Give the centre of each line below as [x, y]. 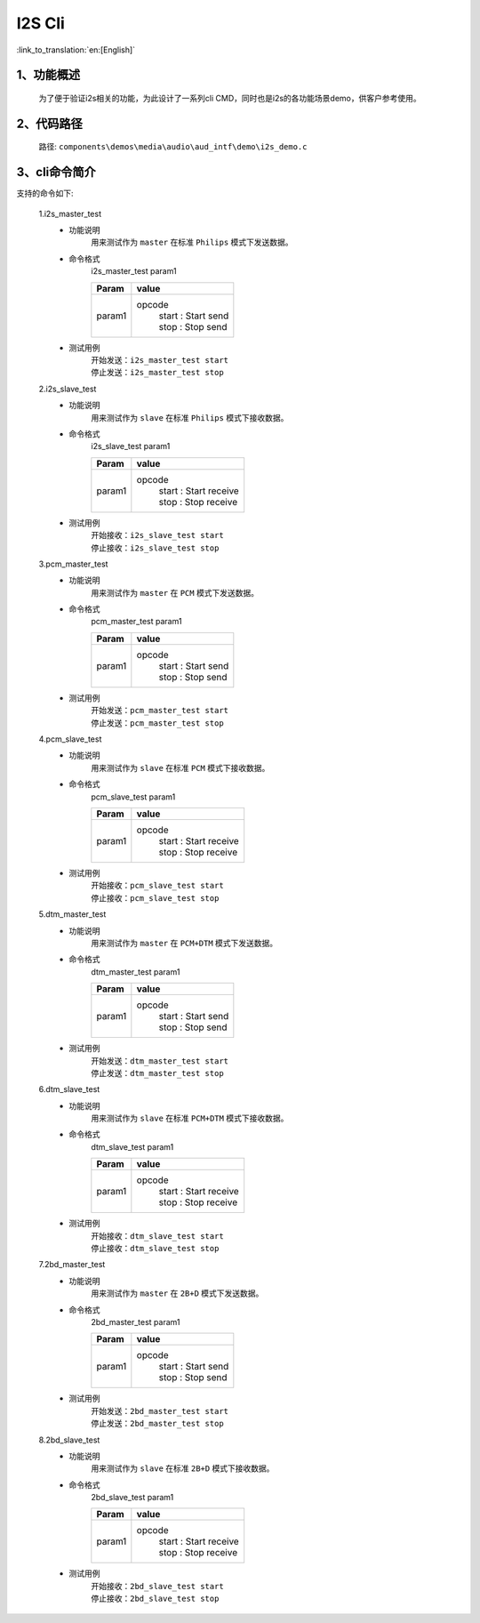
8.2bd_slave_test [69, 1440]
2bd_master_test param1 [136, 1322]
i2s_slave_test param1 [131, 446]
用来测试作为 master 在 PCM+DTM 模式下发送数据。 [184, 943]
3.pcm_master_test [73, 564]
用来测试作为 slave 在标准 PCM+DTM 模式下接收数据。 [190, 1118]
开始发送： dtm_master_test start [160, 1061]
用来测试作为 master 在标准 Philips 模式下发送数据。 [192, 242]
